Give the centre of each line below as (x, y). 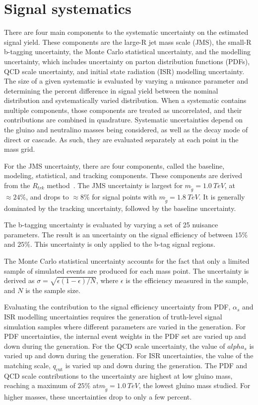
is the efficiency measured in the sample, (187, 280)
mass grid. (20, 149)
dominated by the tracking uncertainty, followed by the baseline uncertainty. (120, 208)
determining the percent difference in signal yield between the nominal (111, 90)
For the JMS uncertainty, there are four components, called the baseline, (114, 165)
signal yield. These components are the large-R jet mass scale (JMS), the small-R (128, 42)
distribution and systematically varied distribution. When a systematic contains (125, 100)
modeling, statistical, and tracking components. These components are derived (123, 175)
